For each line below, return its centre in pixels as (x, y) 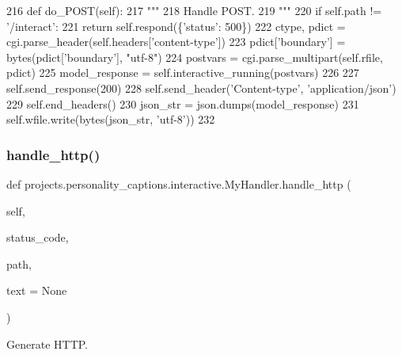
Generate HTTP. (47, 344)
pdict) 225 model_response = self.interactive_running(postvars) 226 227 (183, 73)
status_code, (38, 237)
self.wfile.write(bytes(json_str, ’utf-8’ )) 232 (111, 119)
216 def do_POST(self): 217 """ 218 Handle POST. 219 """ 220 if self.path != (194, 10)
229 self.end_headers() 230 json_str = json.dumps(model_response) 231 (183, 103)
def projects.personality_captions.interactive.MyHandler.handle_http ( (179, 183)
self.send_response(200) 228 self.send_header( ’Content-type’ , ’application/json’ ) (201, 88)
